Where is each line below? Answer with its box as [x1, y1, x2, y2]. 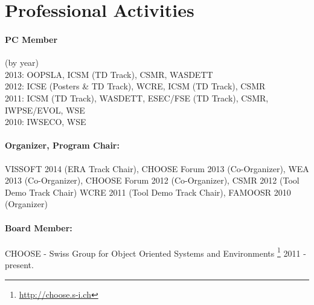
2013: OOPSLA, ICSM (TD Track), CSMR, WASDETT [5, 68, 213, 80]
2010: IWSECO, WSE [5, 115, 86, 128]
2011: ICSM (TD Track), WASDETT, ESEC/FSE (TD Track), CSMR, [5, 91, 269, 104]
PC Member [5, 33, 58, 45]
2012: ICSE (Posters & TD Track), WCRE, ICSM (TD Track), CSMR [5, 80, 266, 92]
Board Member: [5, 221, 72, 234]
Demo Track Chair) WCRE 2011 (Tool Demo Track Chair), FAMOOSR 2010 [5, 185, 291, 198]
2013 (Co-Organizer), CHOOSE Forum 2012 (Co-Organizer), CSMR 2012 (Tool [5, 174, 300, 187]
